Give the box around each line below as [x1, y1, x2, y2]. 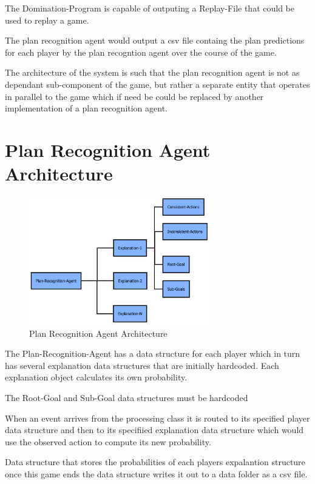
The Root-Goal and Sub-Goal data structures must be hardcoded [5, 391, 248, 404]
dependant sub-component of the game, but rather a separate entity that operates [5, 78, 310, 90]
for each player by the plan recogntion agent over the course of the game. [5, 45, 277, 58]
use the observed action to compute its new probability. [5, 435, 211, 448]
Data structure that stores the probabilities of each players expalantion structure [5, 456, 305, 468]
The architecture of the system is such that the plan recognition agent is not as [5, 66, 300, 79]
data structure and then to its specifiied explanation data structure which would [5, 423, 304, 436]
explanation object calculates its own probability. [5, 371, 188, 383]
